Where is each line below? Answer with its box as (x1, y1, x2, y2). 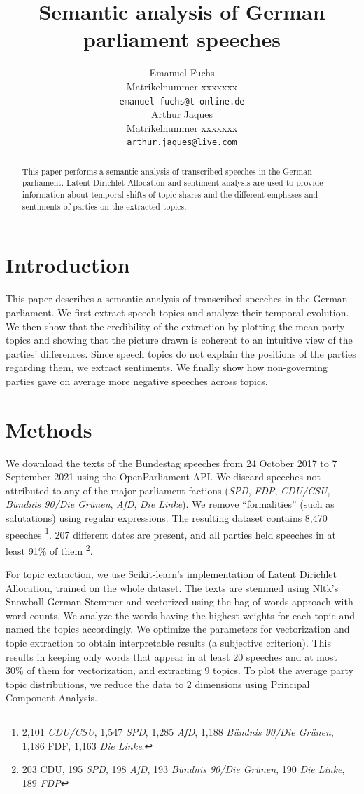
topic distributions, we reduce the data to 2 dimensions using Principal (6, 676, 310, 691)
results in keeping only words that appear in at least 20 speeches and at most (6, 649, 337, 664)
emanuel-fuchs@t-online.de (119, 96, 245, 107)
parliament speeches (83, 25, 281, 53)
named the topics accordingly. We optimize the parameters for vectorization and (6, 621, 350, 636)
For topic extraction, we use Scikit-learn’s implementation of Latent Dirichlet (6, 567, 337, 581)
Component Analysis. (6, 690, 97, 705)
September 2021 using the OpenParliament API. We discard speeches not (6, 469, 321, 484)
